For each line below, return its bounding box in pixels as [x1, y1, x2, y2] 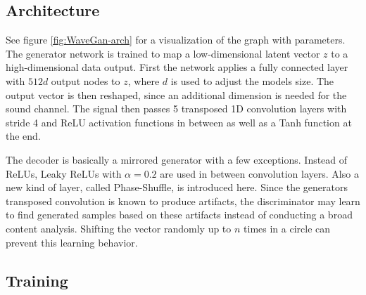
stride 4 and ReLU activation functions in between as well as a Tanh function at [6, 114, 352, 129]
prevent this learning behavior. [6, 235, 138, 249]
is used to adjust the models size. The [170, 73, 334, 88]
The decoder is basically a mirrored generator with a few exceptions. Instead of [6, 152, 348, 166]
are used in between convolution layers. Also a [160, 166, 359, 181]
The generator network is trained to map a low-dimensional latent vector [6, 46, 320, 60]
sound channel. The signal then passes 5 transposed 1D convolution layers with [6, 101, 347, 116]
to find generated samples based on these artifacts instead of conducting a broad [6, 207, 353, 222]
